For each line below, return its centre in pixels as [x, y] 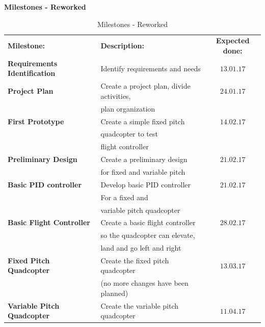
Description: [122, 46]
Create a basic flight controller [148, 222]
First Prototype [36, 121]
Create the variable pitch [139, 305]
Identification [32, 73]
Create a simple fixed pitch [143, 121]
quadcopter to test [129, 134]
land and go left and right [141, 248]
